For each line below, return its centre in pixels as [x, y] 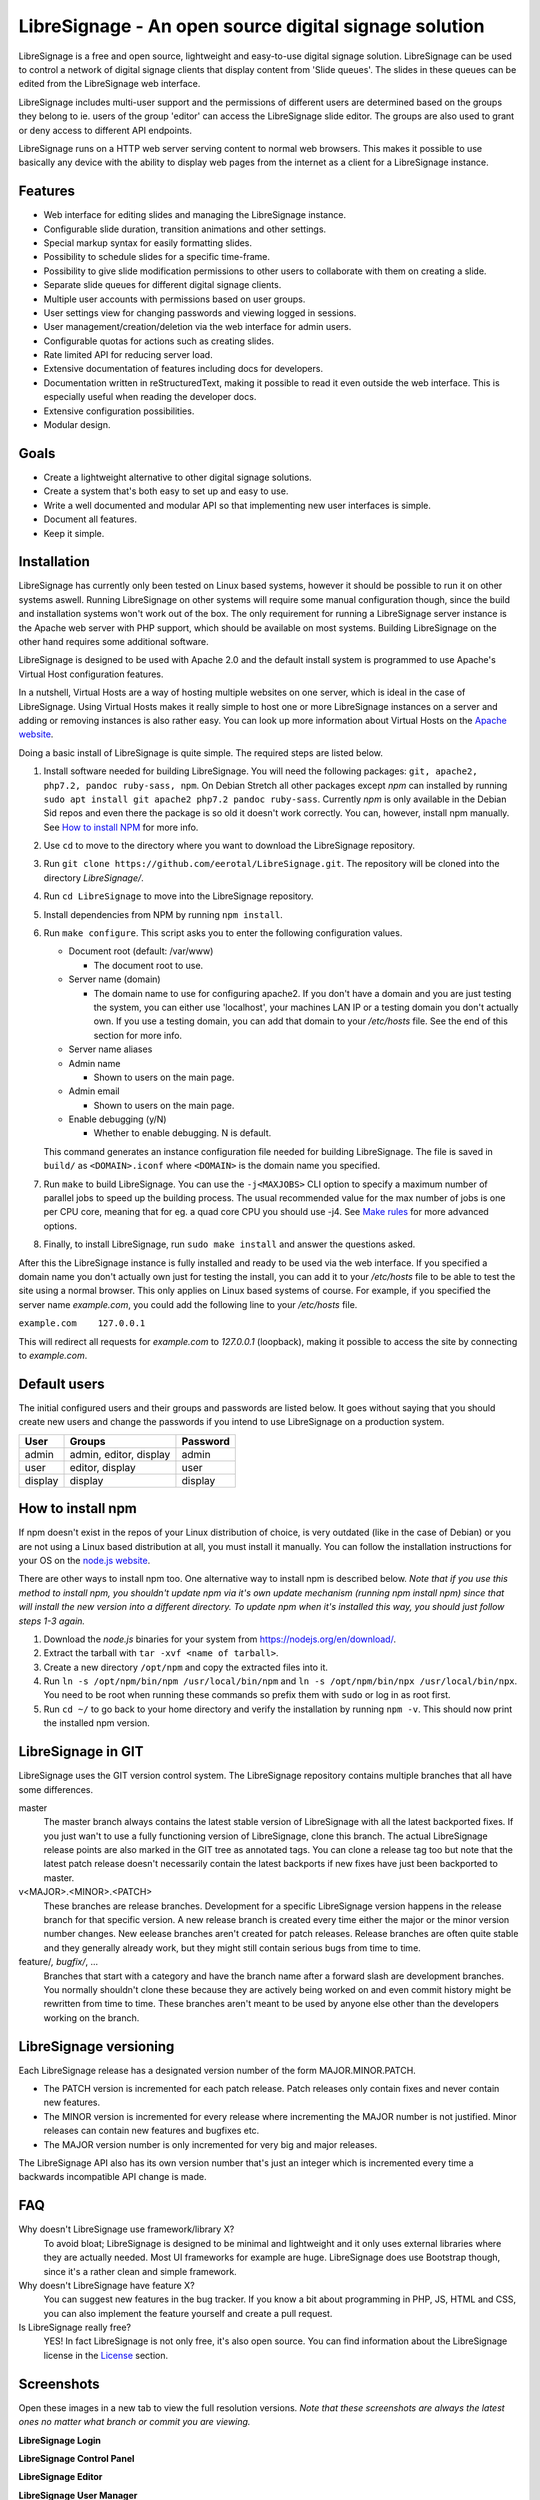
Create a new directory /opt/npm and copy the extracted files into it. [186, 1667]
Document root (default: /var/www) [141, 951]
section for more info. [138, 1035]
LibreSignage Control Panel [76, 2458]
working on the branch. [91, 2017]
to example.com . [53, 1355]
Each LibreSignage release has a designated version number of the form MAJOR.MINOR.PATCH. [217, 2070]
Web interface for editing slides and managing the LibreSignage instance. [195, 215]
